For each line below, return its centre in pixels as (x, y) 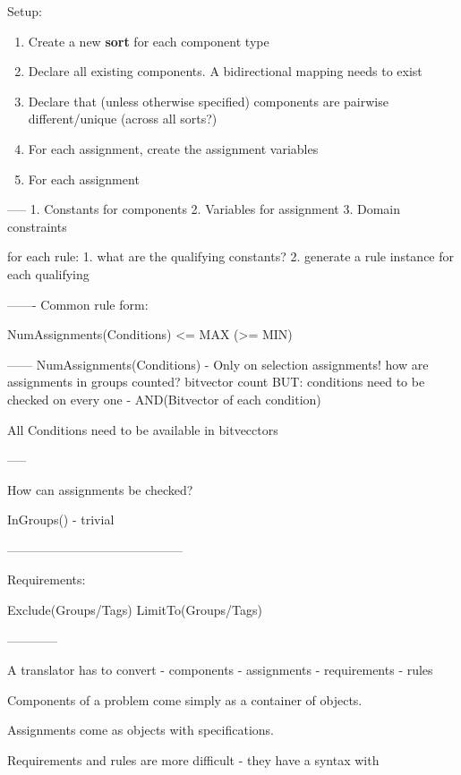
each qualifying (48, 273)
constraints (37, 226)
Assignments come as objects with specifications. (141, 730)
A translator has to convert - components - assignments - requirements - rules (220, 670)
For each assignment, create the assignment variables (173, 148)
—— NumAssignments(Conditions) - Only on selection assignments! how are (218, 364)
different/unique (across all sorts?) (123, 119)
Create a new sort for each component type (149, 41)
